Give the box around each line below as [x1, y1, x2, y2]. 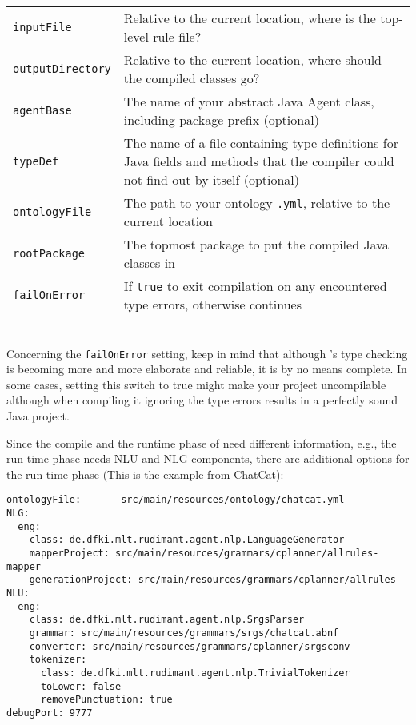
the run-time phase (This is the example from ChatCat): [6, 465, 284, 482]
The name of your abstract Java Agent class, [123, 92, 374, 110]
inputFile [13, 21, 72, 34]
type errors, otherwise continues [123, 295, 302, 313]
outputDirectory [13, 62, 111, 75]
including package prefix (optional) [123, 110, 319, 129]
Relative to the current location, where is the [123, 9, 376, 27]
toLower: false [40, 680, 122, 692]
